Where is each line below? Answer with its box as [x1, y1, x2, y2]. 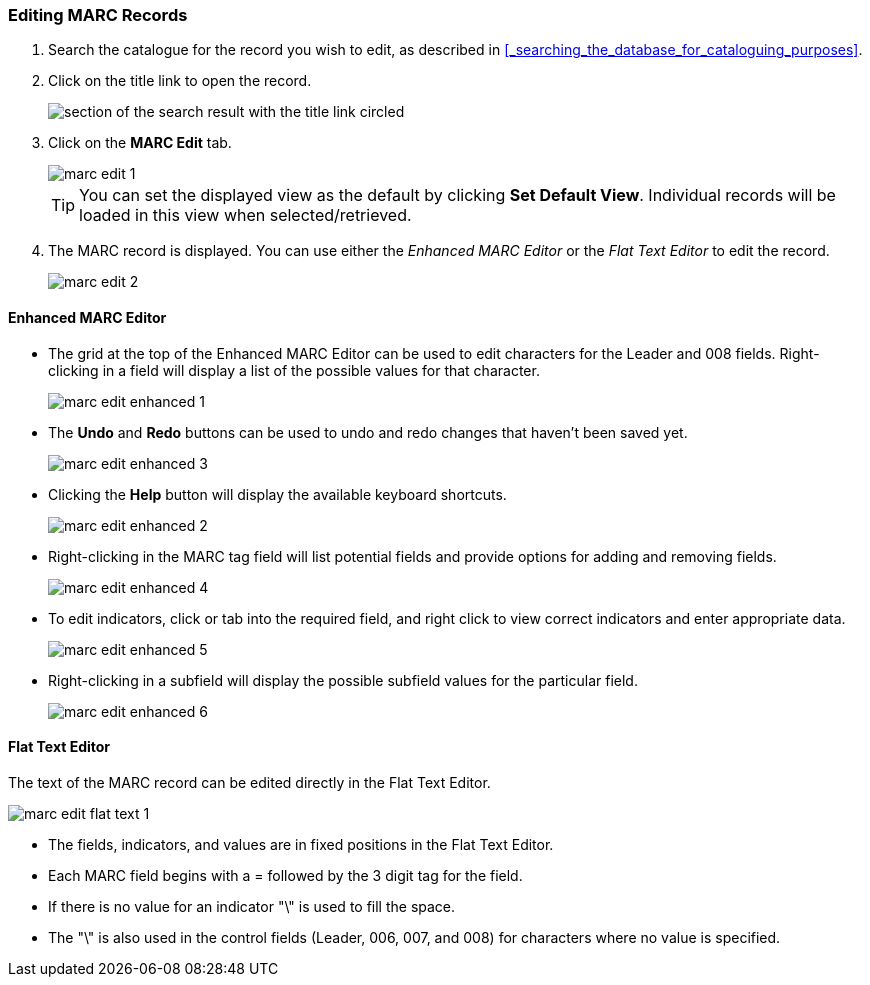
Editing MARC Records [8, 5, 188, 25]
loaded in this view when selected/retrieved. [79, 205, 412, 226]
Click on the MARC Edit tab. [48, 134, 232, 152]
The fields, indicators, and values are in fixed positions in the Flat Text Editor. [48, 835, 554, 853]
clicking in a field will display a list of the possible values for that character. [48, 361, 540, 379]
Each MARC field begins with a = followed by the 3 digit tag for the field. [48, 866, 523, 884]
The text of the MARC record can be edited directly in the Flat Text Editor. [8, 773, 491, 791]
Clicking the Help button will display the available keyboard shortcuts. [48, 485, 507, 503]
